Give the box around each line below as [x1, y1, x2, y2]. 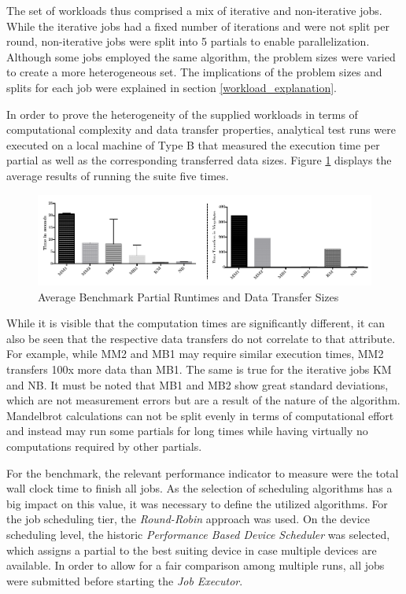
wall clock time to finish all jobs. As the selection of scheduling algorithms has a [6, 480, 393, 496]
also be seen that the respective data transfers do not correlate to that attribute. [6, 330, 396, 346]
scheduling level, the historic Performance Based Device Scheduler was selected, [6, 526, 390, 542]
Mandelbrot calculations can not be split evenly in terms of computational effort [6, 407, 394, 423]
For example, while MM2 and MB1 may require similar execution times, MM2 [6, 345, 384, 362]
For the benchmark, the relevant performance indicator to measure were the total [6, 464, 399, 481]
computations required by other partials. [6, 437, 202, 454]
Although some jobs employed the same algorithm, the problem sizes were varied [6, 48, 396, 65]
